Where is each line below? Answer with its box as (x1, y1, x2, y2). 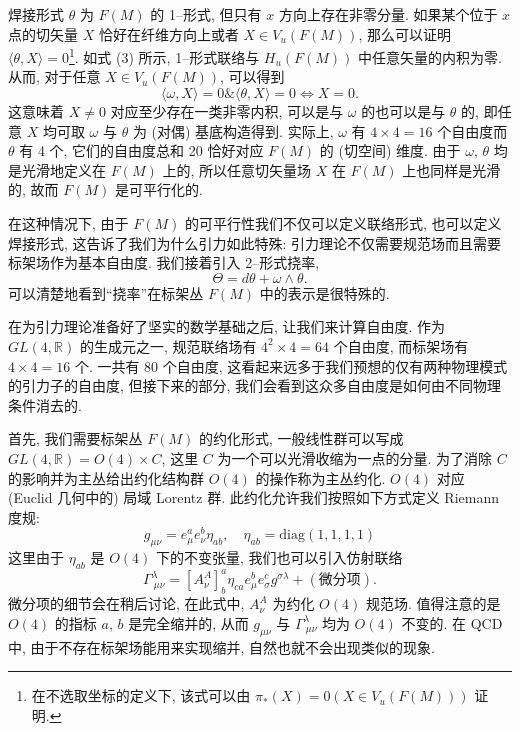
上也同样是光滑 (402, 159, 501, 180)
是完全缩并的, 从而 (128, 612, 249, 633)
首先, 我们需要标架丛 (8, 428, 143, 449)
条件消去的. (8, 394, 82, 415)
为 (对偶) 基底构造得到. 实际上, (132, 120, 334, 141)
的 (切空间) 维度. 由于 (319, 140, 461, 161)
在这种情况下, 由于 (8, 213, 129, 233)
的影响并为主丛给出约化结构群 (8, 467, 204, 488)
